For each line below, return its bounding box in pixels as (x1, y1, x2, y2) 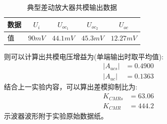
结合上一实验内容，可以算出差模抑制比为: (4, 82, 137, 92)
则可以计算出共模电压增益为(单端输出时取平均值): (4, 51, 164, 61)
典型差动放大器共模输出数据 (27, 2, 117, 12)
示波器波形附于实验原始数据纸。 (4, 111, 108, 121)
